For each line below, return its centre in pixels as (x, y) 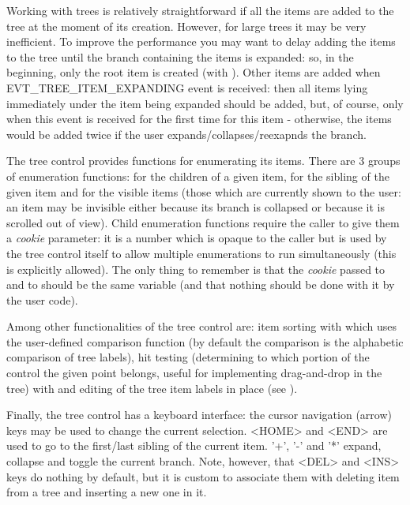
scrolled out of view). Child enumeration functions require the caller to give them (203, 222)
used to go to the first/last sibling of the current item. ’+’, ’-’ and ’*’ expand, (194, 445)
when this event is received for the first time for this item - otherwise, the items (199, 119)
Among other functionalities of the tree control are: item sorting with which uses (201, 326)
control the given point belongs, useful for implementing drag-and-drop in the (194, 373)
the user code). (42, 299)
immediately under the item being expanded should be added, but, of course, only (205, 103)
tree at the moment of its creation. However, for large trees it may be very (186, 26)
